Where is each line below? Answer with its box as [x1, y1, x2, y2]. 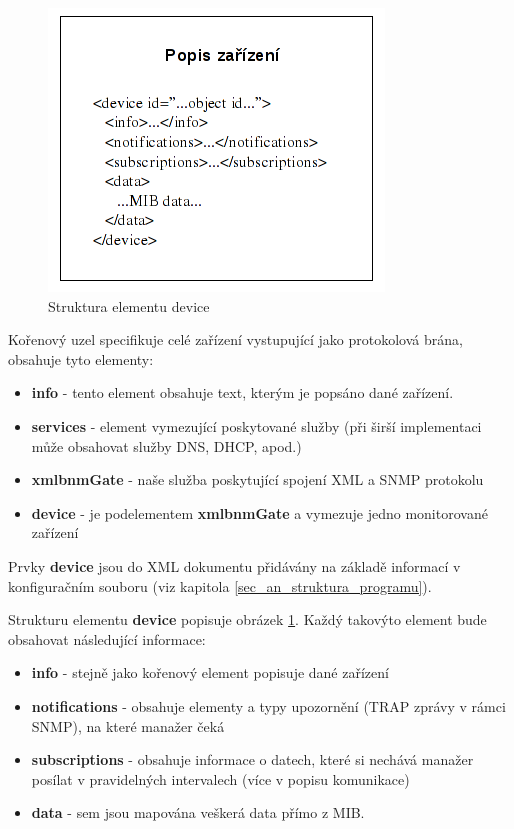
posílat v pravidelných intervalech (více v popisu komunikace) [31, 768, 410, 789]
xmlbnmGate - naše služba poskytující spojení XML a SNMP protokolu [31, 469, 484, 490]
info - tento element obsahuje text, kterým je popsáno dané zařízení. [31, 382, 454, 403]
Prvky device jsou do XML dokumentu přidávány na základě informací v [8, 555, 461, 576]
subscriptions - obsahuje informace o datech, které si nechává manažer [31, 749, 474, 770]
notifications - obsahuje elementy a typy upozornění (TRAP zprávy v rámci [31, 695, 506, 716]
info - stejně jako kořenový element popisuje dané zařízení [31, 662, 389, 683]
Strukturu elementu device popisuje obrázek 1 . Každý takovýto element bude [8, 609, 487, 630]
